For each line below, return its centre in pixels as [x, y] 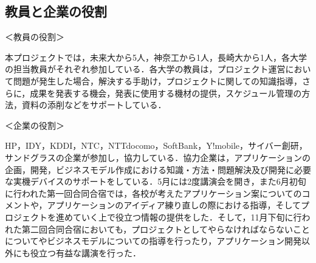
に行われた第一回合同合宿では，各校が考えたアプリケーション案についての [153, 193]
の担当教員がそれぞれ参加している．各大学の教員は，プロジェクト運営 [145, 69]
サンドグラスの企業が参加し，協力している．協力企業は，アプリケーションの [158, 157]
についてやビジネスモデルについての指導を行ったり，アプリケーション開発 [153, 241]
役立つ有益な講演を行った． [85, 252]
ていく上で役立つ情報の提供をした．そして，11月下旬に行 [187, 217]
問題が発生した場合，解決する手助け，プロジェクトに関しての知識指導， [157, 80]
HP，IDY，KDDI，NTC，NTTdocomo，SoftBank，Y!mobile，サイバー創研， [156, 145]
